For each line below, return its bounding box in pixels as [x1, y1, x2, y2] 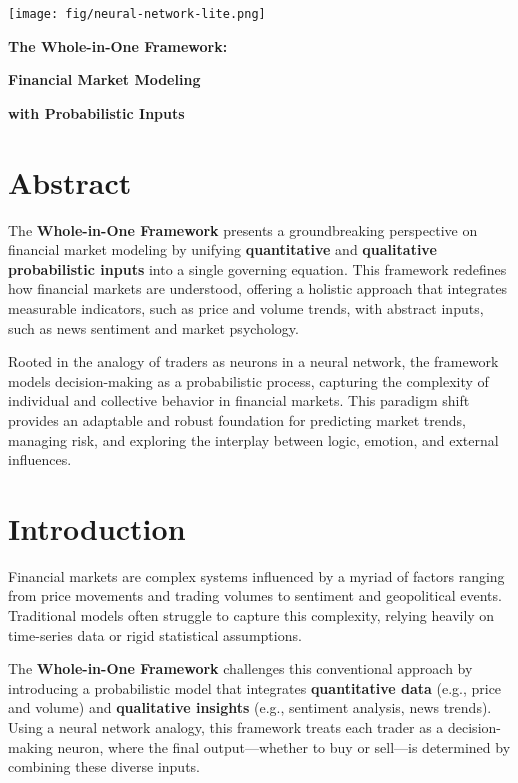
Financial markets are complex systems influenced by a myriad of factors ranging [8, 565, 505, 586]
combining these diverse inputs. [8, 756, 200, 777]
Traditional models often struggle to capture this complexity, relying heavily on [8, 605, 495, 625]
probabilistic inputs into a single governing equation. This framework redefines [8, 258, 507, 279]
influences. [8, 449, 72, 470]
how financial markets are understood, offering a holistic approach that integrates [8, 278, 508, 299]
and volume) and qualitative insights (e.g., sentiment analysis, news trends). [8, 697, 492, 718]
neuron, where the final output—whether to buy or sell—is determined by [57, 736, 511, 757]
